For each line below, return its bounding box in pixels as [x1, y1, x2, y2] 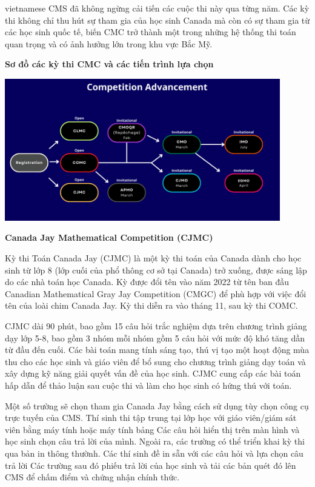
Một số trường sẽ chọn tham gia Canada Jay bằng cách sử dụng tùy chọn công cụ [5, 399, 309, 412]
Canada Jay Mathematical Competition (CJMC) [5, 231, 213, 244]
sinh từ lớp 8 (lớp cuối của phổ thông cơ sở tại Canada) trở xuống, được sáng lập [5, 263, 307, 276]
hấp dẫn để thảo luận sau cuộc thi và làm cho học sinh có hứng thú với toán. [5, 378, 292, 391]
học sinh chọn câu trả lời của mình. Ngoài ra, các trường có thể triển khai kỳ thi [5, 435, 305, 448]
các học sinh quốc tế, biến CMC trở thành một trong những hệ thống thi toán [5, 25, 296, 38]
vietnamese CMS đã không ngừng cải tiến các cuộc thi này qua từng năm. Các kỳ [5, 2, 310, 14]
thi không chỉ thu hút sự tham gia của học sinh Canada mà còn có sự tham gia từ [5, 13, 310, 26]
